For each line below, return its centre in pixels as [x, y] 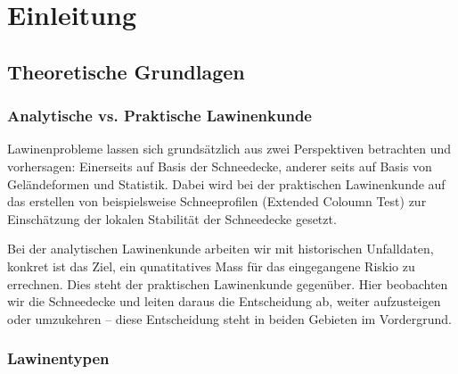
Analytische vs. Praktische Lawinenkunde [159, 116]
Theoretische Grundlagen [126, 71]
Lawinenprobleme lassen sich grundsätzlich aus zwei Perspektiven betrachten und [229, 149]
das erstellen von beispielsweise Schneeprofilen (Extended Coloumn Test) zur [217, 201]
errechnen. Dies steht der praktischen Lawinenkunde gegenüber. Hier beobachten [228, 283]
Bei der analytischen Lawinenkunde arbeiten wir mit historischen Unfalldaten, [221, 249]
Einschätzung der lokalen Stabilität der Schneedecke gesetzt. [172, 218]
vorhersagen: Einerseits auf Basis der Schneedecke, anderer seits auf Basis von [220, 166]
